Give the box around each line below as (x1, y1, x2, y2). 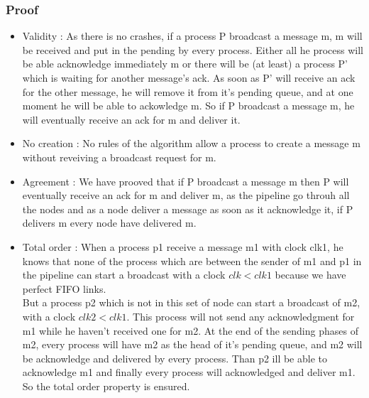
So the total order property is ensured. (22, 378, 190, 393)
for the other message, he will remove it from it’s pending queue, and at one (22, 84, 353, 99)
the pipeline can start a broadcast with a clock (22, 267, 226, 282)
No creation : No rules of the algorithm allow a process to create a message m (22, 136, 360, 151)
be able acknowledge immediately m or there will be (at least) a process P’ (22, 56, 348, 71)
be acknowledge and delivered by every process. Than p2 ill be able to (22, 350, 327, 365)
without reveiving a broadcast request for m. (22, 149, 216, 164)
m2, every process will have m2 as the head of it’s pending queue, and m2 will (22, 337, 363, 352)
